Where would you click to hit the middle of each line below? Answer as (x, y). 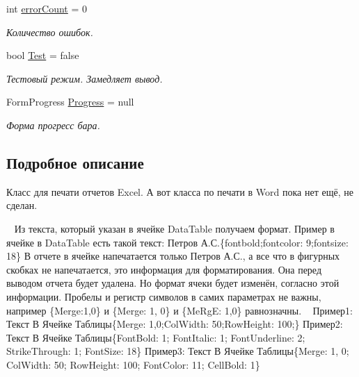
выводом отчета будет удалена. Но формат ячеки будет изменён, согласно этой (173, 283)
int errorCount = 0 (47, 8)
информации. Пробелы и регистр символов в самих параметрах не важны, (164, 296)
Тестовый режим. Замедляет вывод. (85, 78)
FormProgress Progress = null (70, 102)
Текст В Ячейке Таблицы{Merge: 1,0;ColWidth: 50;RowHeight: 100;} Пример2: (175, 324)
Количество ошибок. (50, 32)
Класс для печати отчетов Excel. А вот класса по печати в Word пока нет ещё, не (180, 191)
